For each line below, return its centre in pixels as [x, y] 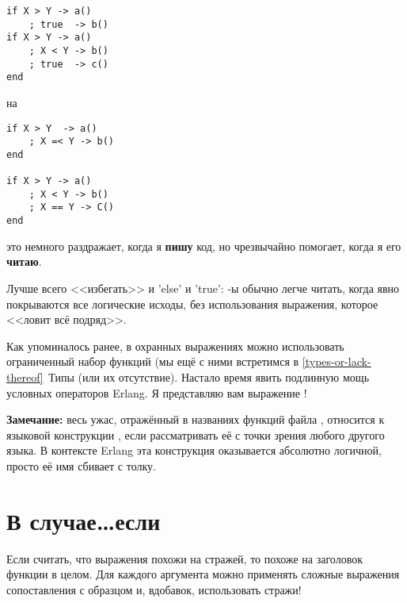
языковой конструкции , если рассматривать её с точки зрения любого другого [196, 434]
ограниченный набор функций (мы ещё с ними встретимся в [153, 361]
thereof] [25, 376]
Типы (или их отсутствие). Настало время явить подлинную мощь [209, 376]
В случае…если [84, 520]
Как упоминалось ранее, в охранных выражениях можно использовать [175, 346]
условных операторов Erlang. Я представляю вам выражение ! [157, 392]
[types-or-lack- [337, 361]
